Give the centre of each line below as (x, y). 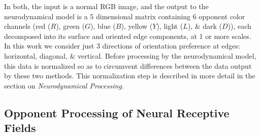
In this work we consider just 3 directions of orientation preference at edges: (122, 46)
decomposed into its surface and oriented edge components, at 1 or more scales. (128, 36)
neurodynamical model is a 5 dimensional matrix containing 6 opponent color (125, 16)
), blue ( (103, 26)
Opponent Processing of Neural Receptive (117, 112)
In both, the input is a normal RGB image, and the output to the (106, 6)
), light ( (170, 26)
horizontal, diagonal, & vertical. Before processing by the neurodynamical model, (130, 55)
